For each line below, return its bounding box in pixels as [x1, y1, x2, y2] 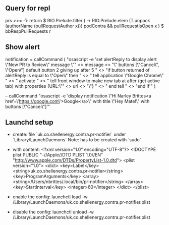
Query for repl [5, 4, 50, 13]
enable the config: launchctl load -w [12, 194, 88, 200]
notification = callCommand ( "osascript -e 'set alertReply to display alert [5, 56, 157, 62]
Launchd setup [5, 118, 54, 127]
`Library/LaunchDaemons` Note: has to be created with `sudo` [12, 137, 141, 143]
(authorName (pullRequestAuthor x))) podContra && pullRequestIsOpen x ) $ [5, 23, 164, 29]
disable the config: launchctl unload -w [12, 209, 94, 215]
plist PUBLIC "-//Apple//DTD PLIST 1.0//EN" [12, 152, 103, 158]
